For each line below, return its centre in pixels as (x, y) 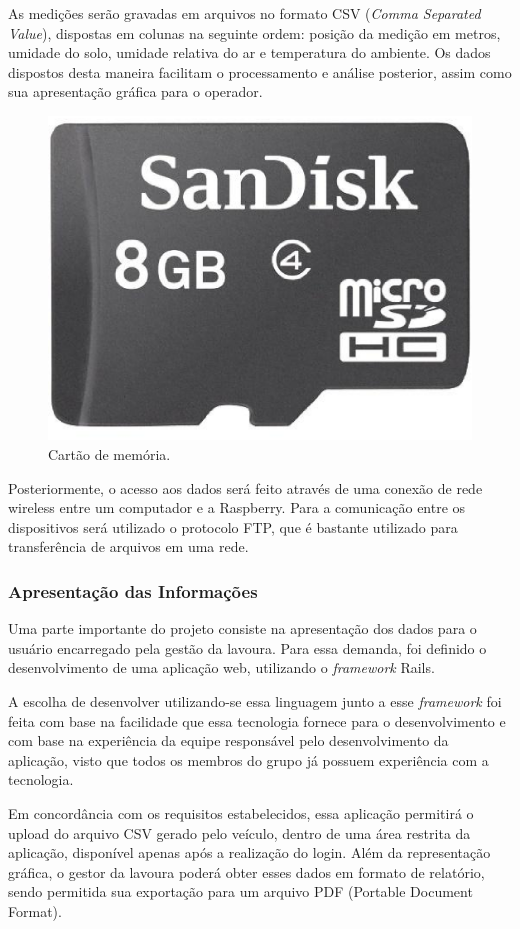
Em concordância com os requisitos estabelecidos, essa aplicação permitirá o (241, 813)
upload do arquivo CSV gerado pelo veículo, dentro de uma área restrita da (239, 832)
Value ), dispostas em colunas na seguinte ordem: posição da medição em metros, (254, 32)
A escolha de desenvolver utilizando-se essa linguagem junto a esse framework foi (255, 701)
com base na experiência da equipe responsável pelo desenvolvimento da (228, 740)
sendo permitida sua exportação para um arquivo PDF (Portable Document (240, 891)
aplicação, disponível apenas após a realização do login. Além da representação (249, 852)
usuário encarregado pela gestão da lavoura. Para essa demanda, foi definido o (247, 647)
